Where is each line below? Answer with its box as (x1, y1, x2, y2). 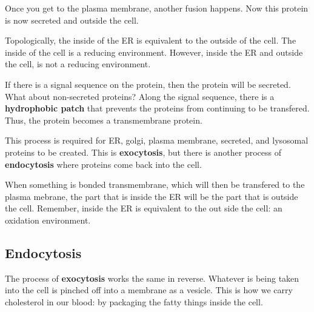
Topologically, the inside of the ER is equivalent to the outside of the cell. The (5, 34, 296, 47)
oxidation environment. (5, 213, 91, 226)
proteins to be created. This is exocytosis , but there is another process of (5, 145, 281, 158)
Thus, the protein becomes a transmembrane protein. (5, 113, 202, 126)
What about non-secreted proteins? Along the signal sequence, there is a (5, 90, 275, 102)
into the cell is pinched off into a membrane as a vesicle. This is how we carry (5, 284, 293, 296)
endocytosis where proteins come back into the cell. (5, 158, 202, 170)
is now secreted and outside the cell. (5, 13, 139, 26)
